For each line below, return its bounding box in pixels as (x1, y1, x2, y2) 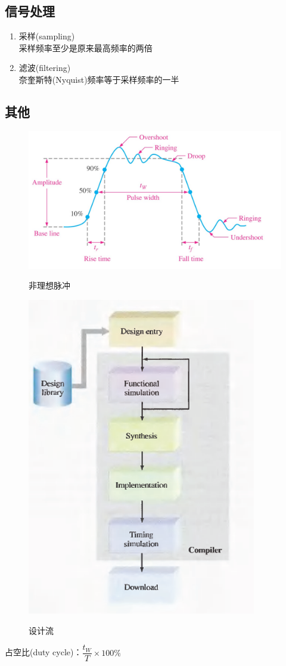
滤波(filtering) (18, 61, 71, 74)
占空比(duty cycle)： (5, 646, 82, 658)
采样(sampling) (18, 30, 75, 42)
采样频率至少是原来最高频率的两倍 (18, 41, 153, 54)
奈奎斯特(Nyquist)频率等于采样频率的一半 (18, 73, 179, 85)
